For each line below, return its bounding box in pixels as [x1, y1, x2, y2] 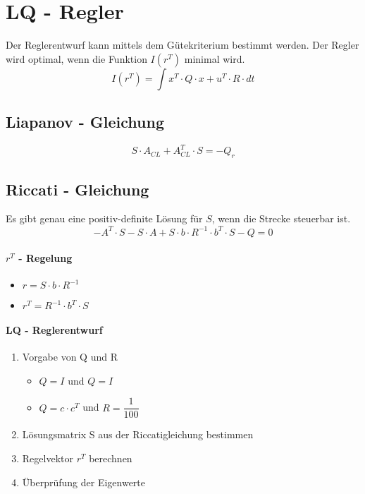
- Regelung [18, 251, 73, 265]
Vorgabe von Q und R [22, 349, 118, 364]
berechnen [89, 450, 132, 465]
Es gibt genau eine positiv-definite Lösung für [6, 211, 203, 226]
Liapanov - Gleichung [6, 111, 164, 133]
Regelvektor [22, 450, 73, 465]
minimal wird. [184, 51, 245, 66]
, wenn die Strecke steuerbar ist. [211, 211, 351, 226]
